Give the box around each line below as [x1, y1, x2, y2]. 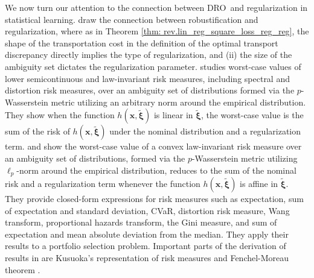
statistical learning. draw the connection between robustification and [5, 13, 258, 25]
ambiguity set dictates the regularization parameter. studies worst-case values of [5, 60, 301, 72]
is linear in [153, 109, 193, 121]
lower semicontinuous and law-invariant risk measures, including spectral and [5, 72, 290, 84]
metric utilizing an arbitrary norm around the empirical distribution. [51, 95, 306, 108]
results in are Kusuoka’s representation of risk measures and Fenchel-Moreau [5, 251, 289, 264]
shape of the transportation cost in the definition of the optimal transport [5, 36, 278, 49]
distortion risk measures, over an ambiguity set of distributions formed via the [5, 84, 295, 96]
